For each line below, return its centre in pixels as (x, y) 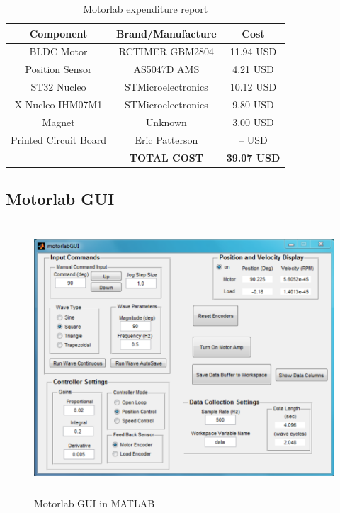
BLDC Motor (58, 51)
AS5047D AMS (166, 69)
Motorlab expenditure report (146, 9)
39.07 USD (253, 157)
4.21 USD (253, 69)
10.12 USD (253, 87)
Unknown (166, 122)
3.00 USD (253, 122)
